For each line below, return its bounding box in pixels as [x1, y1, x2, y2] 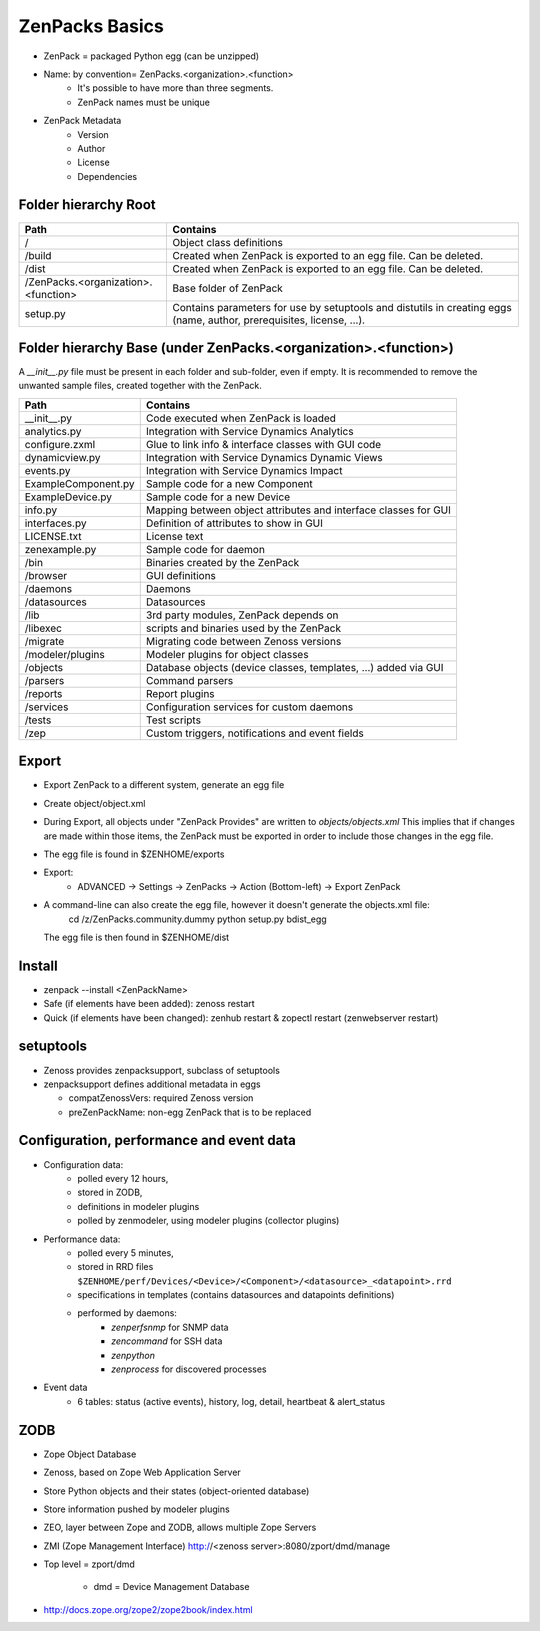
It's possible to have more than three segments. [77, 82, 274, 94]
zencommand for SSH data [111, 1335, 223, 1347]
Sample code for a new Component [145, 476, 314, 490]
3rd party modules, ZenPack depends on [145, 608, 339, 622]
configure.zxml [24, 437, 96, 451]
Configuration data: [43, 1158, 124, 1170]
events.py [24, 463, 71, 477]
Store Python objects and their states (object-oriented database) [43, 1485, 310, 1497]
